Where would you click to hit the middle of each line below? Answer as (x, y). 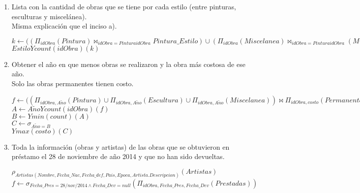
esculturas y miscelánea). (49, 16)
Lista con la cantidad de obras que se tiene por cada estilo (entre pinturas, (124, 6)
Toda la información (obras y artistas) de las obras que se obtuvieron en (120, 146)
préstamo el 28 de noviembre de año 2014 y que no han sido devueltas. (118, 156)
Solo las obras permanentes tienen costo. (73, 83)
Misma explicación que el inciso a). (64, 26)
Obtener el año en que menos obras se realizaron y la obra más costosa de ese (128, 64)
